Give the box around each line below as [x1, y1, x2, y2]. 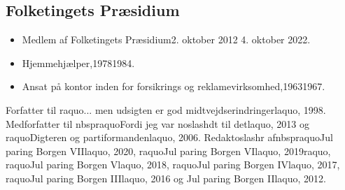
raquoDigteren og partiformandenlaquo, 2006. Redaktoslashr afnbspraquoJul [6, 130, 333, 145]
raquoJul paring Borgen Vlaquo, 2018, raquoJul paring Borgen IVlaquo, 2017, [6, 157, 340, 172]
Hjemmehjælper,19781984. [22, 55, 135, 70]
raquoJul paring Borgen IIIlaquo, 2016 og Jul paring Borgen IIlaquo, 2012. [6, 170, 326, 185]
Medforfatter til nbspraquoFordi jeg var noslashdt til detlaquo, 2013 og [6, 116, 309, 131]
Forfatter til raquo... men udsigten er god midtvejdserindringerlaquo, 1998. [6, 102, 326, 117]
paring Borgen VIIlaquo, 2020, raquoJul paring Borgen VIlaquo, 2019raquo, [6, 143, 331, 158]
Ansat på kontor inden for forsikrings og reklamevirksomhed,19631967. [22, 79, 325, 94]
